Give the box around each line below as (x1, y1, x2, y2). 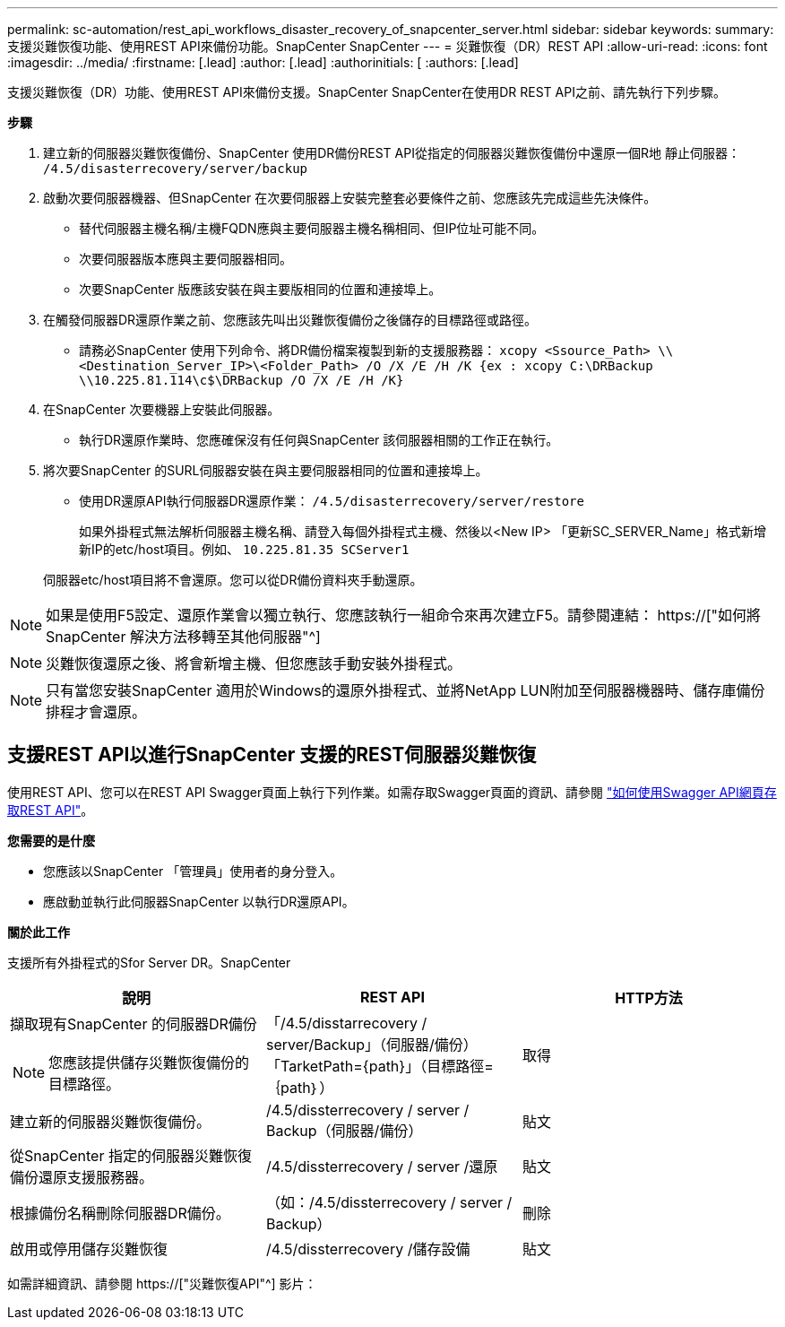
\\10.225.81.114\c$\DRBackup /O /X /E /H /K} (79, 373, 404, 387)
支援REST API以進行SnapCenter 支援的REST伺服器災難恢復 (7, 743, 537, 767)
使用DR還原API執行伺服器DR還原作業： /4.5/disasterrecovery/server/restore (79, 493, 584, 508)
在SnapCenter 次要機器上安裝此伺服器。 (43, 402, 280, 417)
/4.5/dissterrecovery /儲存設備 (265, 1239, 470, 1258)
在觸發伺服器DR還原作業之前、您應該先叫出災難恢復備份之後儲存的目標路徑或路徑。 (43, 312, 538, 327)
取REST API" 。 (7, 802, 94, 818)
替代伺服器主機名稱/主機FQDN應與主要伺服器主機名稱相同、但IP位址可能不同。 (79, 221, 545, 236)
